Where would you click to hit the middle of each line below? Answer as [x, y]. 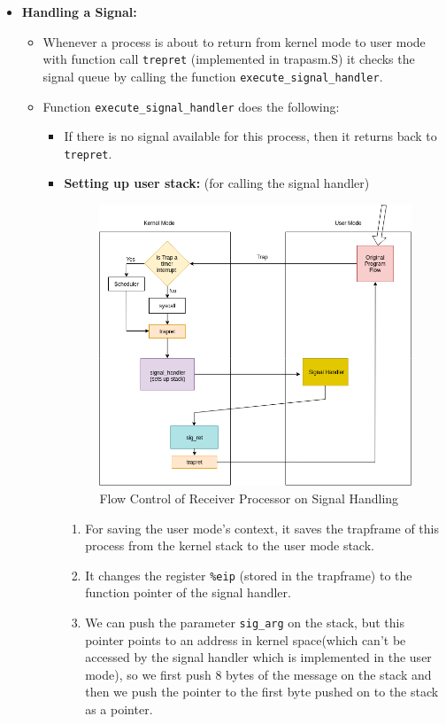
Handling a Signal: [79, 12]
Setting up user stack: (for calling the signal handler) [217, 183]
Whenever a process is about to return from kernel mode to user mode [234, 41]
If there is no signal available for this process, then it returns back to [250, 136]
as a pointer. [119, 709]
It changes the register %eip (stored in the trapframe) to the [249, 575]
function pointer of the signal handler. [188, 592]
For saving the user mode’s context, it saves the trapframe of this [262, 528]
